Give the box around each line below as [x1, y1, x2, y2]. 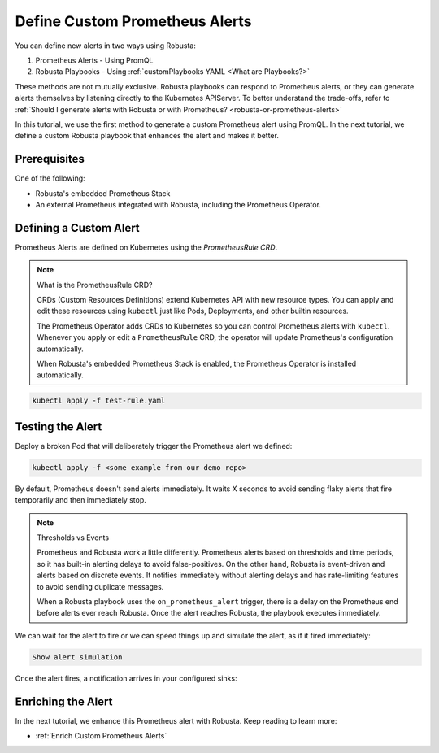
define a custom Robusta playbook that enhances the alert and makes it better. [15, 131, 280, 141]
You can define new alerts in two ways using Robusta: [15, 41, 197, 50]
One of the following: [15, 173, 85, 183]
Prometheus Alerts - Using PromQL [35, 55, 154, 65]
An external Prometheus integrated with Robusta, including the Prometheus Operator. [35, 199, 321, 209]
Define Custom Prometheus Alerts [15, 12, 252, 30]
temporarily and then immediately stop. [15, 495, 146, 505]
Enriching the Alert [15, 694, 113, 708]
